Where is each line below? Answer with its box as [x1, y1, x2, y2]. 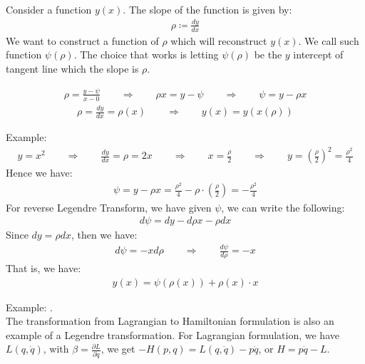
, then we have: [71, 227, 138, 242]
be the [254, 47, 282, 62]
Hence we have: [6, 165, 73, 180]
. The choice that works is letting [73, 47, 219, 62]
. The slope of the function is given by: [123, 2, 292, 16]
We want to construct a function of [6, 33, 159, 48]
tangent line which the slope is [6, 61, 139, 76]
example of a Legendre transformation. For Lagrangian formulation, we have [6, 327, 339, 342]
